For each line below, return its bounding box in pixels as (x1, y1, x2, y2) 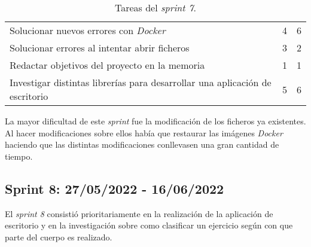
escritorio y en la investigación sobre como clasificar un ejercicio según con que (5, 219, 293, 231)
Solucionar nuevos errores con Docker (10, 23, 166, 37)
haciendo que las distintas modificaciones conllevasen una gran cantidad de (5, 138, 279, 151)
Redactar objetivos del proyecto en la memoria (10, 58, 205, 72)
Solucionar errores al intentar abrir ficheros (10, 41, 190, 54)
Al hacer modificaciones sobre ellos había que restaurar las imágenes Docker (5, 126, 283, 139)
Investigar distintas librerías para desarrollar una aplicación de (10, 75, 272, 89)
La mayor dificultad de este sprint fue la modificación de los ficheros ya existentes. (5, 115, 306, 127)
